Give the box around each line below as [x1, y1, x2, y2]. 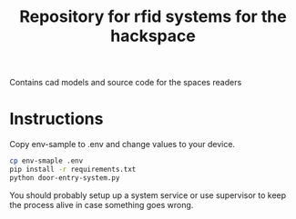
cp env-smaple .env [9, 156, 84, 165]
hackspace [110, 25, 196, 46]
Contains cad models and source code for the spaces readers [9, 77, 242, 88]
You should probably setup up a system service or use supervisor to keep [9, 189, 287, 201]
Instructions [9, 109, 104, 129]
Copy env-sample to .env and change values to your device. [9, 139, 235, 150]
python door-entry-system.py [9, 173, 120, 183]
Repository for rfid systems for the [19, 6, 287, 27]
